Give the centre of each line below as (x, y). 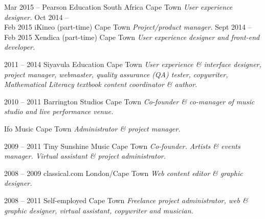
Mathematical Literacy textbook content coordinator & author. (101, 84)
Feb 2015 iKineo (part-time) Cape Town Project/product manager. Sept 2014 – (128, 27)
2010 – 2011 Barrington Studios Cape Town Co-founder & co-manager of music (129, 101)
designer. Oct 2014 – (37, 17)
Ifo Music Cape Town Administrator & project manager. (92, 128)
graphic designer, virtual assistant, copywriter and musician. (99, 210)
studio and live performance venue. (59, 111)
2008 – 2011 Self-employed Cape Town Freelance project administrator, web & (126, 200)
